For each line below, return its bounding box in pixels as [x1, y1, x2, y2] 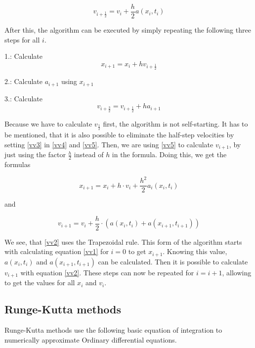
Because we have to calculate [4, 118, 92, 129]
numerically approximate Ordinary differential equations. [4, 334, 177, 345]
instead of [74, 149, 104, 160]
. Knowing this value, [163, 246, 227, 257]
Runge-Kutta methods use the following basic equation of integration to [4, 325, 222, 335]
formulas [4, 159, 31, 170]
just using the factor [4, 149, 66, 160]
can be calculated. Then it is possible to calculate [98, 256, 248, 266]
